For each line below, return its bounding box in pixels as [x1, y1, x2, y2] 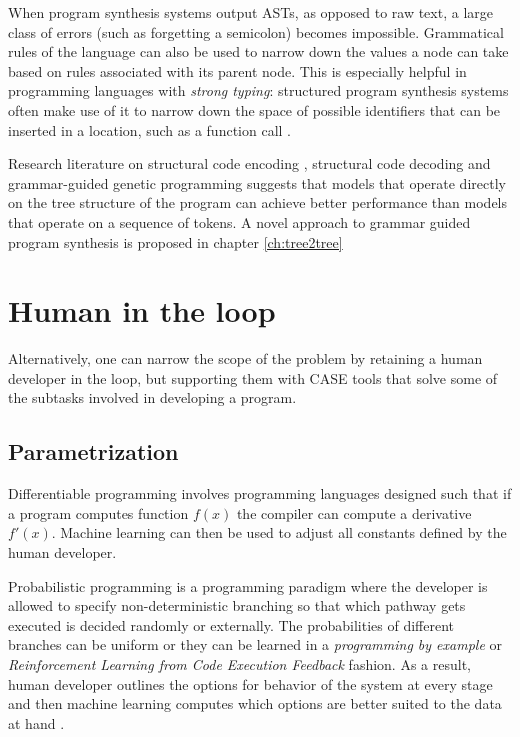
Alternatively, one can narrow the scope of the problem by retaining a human [8, 348, 483, 369]
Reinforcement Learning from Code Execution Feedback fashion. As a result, [8, 653, 471, 674]
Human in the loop [8, 290, 276, 331]
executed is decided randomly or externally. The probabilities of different [8, 614, 455, 635]
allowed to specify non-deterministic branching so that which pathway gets [8, 595, 466, 616]
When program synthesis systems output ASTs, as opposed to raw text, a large [8, 2, 493, 22]
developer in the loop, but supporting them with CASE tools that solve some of [8, 367, 498, 388]
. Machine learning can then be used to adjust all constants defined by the [51, 522, 507, 543]
